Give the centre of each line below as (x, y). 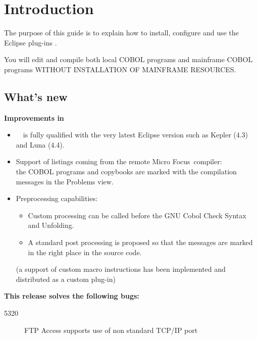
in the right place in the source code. (85, 252)
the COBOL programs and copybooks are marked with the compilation (126, 172)
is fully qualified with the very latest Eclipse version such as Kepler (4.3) (136, 135)
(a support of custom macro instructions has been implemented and (121, 269)
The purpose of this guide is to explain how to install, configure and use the (121, 33)
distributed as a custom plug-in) (66, 279)
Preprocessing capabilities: (57, 198)
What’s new (36, 96)
